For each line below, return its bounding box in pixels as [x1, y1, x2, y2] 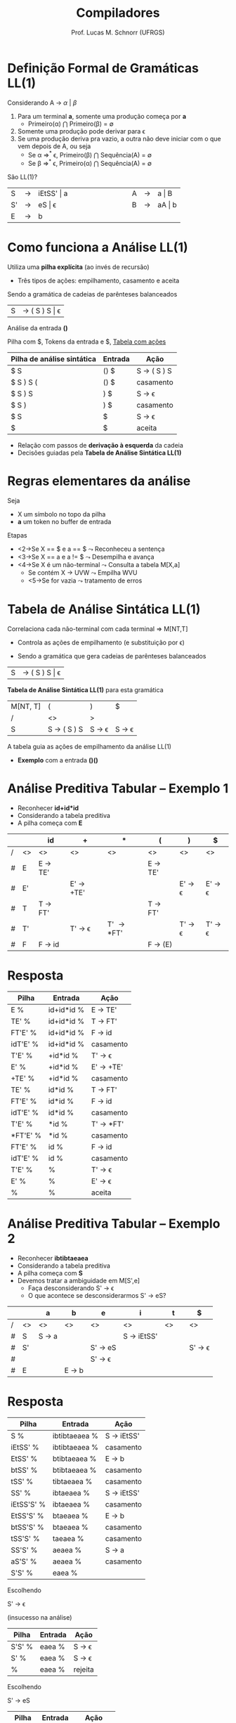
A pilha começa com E [17, 819, 83, 827]
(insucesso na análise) [7, 1613, 72, 1621]
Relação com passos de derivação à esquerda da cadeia [17, 441, 184, 449]
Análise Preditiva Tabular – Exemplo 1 [7, 781, 229, 796]
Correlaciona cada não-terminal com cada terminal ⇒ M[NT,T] [7, 624, 188, 633]
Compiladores [76, 5, 160, 21]
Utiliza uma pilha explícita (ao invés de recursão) [7, 262, 150, 271]
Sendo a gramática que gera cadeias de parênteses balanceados [17, 651, 206, 660]
